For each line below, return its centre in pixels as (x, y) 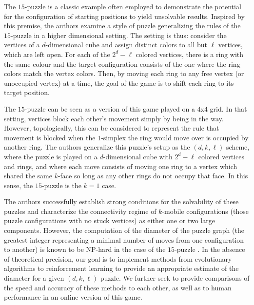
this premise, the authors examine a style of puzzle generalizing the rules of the (122, 26)
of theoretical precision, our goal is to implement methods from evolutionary (118, 258)
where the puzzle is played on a (51, 156)
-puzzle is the (61, 185)
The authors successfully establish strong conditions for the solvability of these (121, 201)
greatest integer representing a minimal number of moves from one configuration (124, 239)
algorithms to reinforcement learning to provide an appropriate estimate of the (121, 268)
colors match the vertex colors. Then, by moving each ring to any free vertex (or (124, 73)
